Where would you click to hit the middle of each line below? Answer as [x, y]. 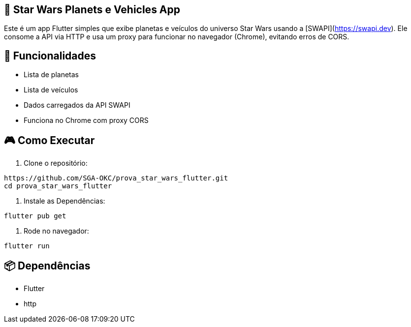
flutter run [27, 246]
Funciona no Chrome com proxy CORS [86, 120]
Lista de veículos [51, 90]
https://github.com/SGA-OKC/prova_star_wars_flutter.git [116, 178]
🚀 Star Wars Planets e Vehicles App [92, 10]
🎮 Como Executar [49, 140]
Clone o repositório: [56, 163]
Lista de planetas [51, 75]
